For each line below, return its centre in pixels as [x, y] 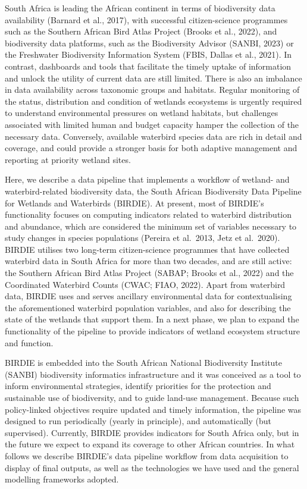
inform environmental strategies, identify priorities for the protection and [138, 386]
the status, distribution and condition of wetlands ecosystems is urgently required [153, 101]
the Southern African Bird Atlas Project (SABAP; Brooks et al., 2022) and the [149, 273]
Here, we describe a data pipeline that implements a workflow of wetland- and [147, 179]
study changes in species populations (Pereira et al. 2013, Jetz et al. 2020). [142, 238]
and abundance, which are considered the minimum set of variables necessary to [151, 226]
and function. [29, 342]
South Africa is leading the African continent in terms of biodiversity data [140, 8]
